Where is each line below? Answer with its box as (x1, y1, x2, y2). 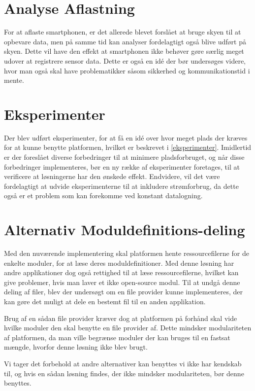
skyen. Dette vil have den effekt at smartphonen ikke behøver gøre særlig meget (4, 46, 244, 56)
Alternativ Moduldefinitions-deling (4, 219, 245, 240)
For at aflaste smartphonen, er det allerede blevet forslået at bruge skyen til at (4, 27, 241, 37)
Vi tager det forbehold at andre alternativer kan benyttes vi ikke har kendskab (4, 358, 242, 369)
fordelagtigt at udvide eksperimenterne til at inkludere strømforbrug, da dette (4, 180, 239, 191)
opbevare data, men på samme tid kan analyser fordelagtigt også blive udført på (4, 36, 246, 46)
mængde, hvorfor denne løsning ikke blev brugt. (4, 342, 148, 352)
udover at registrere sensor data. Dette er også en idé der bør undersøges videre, (4, 55, 246, 66)
